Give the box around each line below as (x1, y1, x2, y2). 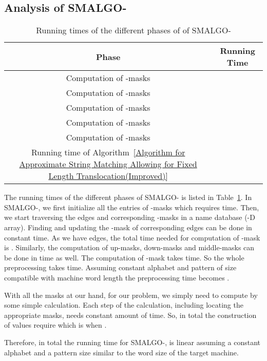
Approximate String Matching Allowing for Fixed (19, 158, 197, 170)
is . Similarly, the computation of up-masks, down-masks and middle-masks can (4, 242, 255, 253)
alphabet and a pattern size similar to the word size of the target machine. (4, 347, 239, 357)
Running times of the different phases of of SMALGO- (36, 24, 231, 36)
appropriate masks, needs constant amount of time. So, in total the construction (4, 309, 257, 320)
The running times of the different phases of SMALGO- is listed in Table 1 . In (4, 192, 252, 203)
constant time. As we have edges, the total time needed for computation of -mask (4, 232, 260, 243)
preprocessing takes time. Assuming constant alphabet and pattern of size (4, 262, 237, 273)
